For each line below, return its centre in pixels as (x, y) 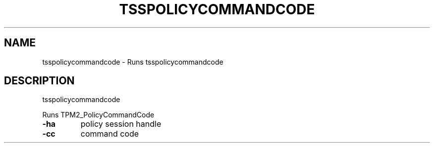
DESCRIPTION (39, 81)
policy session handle (121, 124)
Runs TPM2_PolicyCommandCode (98, 115)
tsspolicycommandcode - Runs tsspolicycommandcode (133, 62)
